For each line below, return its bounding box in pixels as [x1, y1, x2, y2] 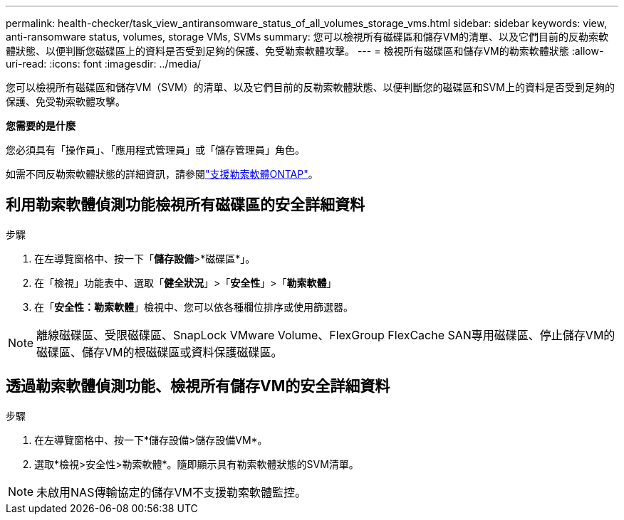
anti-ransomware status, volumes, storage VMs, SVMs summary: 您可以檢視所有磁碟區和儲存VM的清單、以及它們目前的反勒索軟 [6, 31, 609, 43]
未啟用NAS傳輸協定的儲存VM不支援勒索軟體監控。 [36, 484, 306, 499]
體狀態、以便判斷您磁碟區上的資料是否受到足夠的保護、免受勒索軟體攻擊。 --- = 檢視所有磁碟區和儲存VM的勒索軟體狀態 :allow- [6, 45, 604, 57]
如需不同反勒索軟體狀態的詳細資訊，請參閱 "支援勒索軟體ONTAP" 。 [6, 168, 318, 180]
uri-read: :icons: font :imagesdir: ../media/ [6, 58, 201, 70]
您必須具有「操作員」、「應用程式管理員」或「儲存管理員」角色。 [6, 144, 305, 156]
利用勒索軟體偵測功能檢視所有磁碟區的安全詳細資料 [6, 196, 365, 214]
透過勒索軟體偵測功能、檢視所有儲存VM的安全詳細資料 [6, 377, 390, 396]
